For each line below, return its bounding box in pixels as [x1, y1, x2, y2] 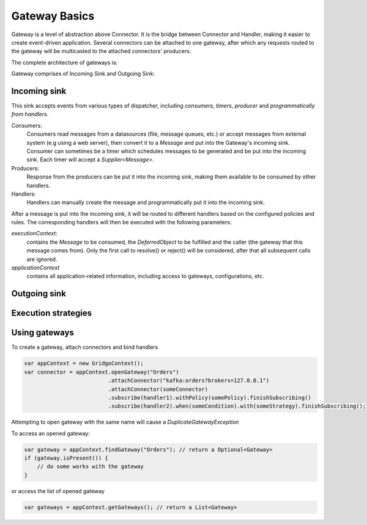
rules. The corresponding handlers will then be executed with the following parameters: [11, 219, 232, 226]
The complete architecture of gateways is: [11, 59, 118, 66]
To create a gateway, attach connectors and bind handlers [11, 343, 158, 351]
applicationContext [11, 264, 60, 271]
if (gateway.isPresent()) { [24, 455, 108, 461]
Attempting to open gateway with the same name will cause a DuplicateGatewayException [11, 419, 239, 426]
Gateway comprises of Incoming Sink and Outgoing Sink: [11, 70, 155, 78]
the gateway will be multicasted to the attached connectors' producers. [11, 48, 191, 55]
